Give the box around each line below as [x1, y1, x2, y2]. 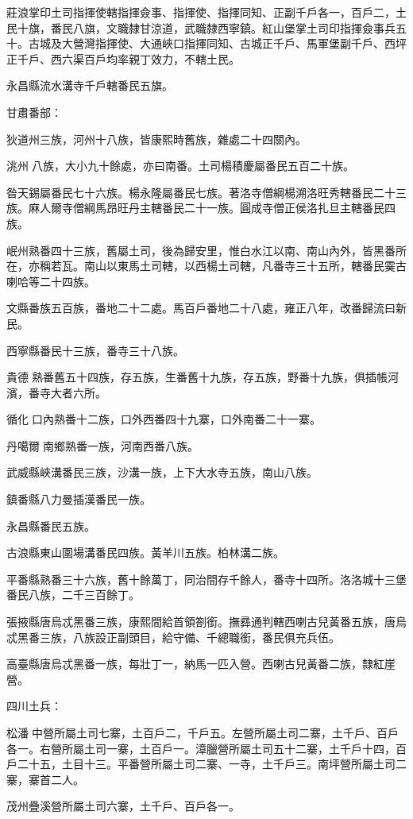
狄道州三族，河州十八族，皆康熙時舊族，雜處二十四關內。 [6, 130, 307, 147]
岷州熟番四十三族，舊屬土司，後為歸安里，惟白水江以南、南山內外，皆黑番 [6, 241, 396, 258]
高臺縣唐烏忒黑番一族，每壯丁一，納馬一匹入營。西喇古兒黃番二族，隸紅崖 [6, 655, 396, 672]
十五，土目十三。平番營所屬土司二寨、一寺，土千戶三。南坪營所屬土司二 [28, 755, 407, 772]
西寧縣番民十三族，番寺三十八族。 [6, 342, 184, 358]
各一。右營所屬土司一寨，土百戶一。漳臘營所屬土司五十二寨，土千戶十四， [6, 740, 396, 756]
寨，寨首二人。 [6, 771, 84, 787]
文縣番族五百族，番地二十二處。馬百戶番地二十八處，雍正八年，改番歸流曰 [6, 299, 396, 316]
